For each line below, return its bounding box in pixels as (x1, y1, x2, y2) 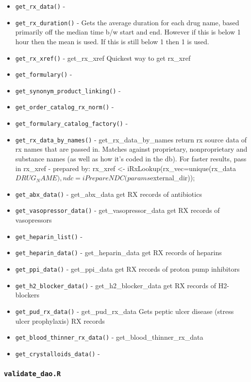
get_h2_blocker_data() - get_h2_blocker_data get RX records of (15, 280, 217, 290)
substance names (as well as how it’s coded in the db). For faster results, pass (15, 154, 247, 164)
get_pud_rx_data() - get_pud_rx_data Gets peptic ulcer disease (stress (15, 306, 234, 316)
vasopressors (15, 215, 52, 225)
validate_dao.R (4, 370, 61, 378)
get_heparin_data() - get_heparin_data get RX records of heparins (15, 247, 222, 258)
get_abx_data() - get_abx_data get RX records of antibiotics (15, 189, 202, 199)
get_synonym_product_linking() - (15, 85, 121, 95)
